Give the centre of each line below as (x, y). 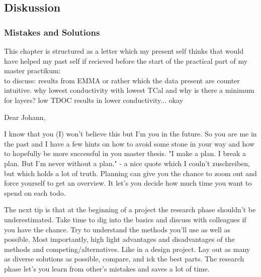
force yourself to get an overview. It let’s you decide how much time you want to (128, 183)
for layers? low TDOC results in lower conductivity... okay (94, 100)
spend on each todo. (35, 192)
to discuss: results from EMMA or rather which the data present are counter (122, 80)
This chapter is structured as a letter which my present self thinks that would (124, 51)
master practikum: (32, 71)
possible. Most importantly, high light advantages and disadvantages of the (119, 239)
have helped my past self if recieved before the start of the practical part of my (126, 60)
